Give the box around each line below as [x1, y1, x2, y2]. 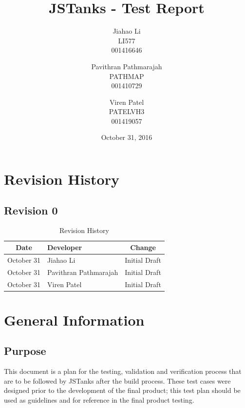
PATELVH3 [109, 106, 145, 117]
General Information [4, 310, 145, 330]
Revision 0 [4, 202, 58, 217]
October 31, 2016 [101, 132, 152, 142]
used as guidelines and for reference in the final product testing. [4, 395, 194, 405]
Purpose [4, 343, 46, 358]
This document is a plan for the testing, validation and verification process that [4, 366, 242, 376]
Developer [47, 242, 82, 253]
